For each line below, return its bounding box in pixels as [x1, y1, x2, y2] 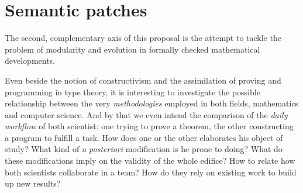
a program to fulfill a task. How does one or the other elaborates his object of [5, 131, 283, 143]
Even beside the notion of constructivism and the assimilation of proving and [5, 74, 281, 86]
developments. [5, 54, 56, 67]
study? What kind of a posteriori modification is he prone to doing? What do [5, 143, 283, 155]
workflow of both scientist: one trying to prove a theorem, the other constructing [5, 120, 294, 132]
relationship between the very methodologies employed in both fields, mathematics [5, 97, 299, 109]
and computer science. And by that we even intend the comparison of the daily [5, 108, 288, 120]
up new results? [5, 177, 61, 189]
